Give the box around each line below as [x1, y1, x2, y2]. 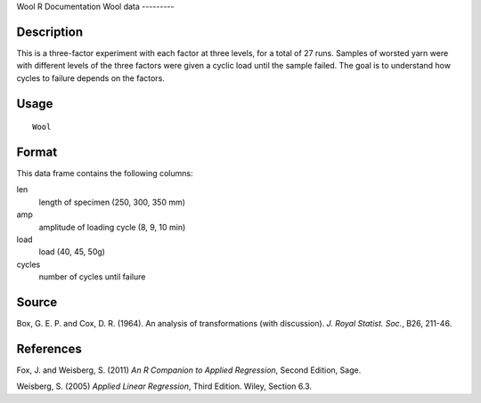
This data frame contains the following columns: [16, 168, 193, 178]
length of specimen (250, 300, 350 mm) [38, 197, 186, 207]
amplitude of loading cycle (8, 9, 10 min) [38, 222, 186, 232]
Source [16, 294, 58, 310]
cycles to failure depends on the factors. [16, 72, 165, 84]
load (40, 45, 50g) [38, 246, 106, 257]
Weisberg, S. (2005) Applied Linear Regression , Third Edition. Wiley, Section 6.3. [16, 381, 312, 391]
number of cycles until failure [38, 271, 146, 282]
